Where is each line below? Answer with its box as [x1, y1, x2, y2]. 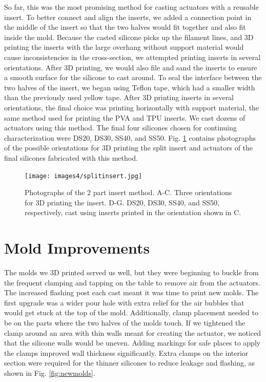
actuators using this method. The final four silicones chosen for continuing [4, 122, 237, 133]
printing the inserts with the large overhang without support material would [4, 42, 244, 52]
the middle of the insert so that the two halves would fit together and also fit [4, 22, 246, 32]
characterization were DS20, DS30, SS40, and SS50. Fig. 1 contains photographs [4, 132, 256, 143]
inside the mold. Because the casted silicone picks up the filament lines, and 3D [4, 31, 254, 42]
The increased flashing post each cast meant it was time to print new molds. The [4, 287, 259, 298]
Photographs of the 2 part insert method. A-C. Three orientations [25, 187, 232, 198]
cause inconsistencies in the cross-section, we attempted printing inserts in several [4, 51, 261, 62]
